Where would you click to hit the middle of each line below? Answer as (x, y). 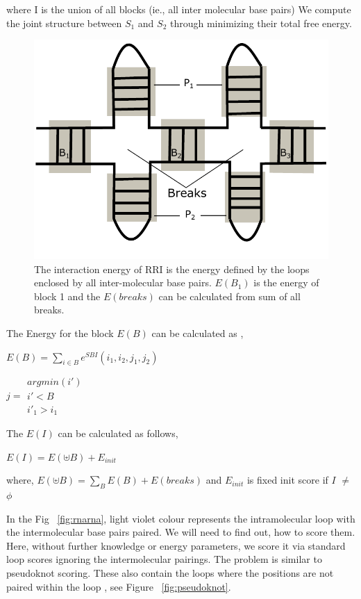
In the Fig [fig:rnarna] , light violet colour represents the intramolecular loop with (181, 518)
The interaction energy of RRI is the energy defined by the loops (172, 269)
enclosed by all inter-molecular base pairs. (123, 282)
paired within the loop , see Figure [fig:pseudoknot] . (119, 586)
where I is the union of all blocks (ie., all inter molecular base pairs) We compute (179, 9)
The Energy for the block (60, 333)
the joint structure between (64, 23)
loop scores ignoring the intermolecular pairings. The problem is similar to (164, 559)
